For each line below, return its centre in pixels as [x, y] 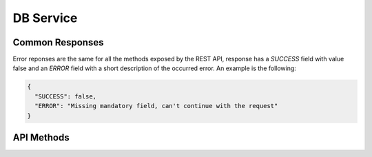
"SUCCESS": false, [65, 96]
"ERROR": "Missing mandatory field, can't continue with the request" [156, 106]
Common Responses [58, 42]
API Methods [41, 138]
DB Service [45, 18]
